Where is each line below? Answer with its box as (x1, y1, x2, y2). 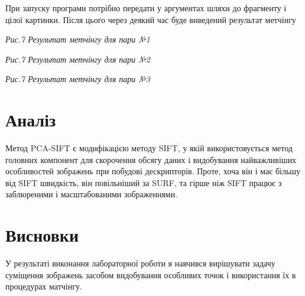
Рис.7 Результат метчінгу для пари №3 (5, 73, 150, 85)
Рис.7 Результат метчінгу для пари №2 (5, 53, 150, 65)
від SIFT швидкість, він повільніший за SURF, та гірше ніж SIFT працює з (5, 176, 282, 188)
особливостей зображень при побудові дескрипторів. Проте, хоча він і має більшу (5, 165, 301, 177)
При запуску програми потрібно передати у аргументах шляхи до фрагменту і (5, 2, 287, 14)
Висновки (5, 223, 79, 247)
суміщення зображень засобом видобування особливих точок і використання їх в (5, 268, 296, 281)
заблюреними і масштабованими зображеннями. (5, 188, 178, 200)
